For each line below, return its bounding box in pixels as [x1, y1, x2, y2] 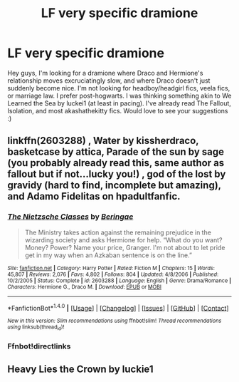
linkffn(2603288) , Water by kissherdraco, [7, 135, 199, 147]
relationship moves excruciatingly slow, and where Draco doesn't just [7, 76, 211, 85]
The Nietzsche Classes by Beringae [7, 212, 134, 222]
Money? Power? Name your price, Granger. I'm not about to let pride [24, 243, 225, 252]
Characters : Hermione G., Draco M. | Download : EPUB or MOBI [7, 283, 162, 290]
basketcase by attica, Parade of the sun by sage [7, 146, 225, 158]
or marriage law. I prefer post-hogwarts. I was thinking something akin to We [7, 91, 232, 100]
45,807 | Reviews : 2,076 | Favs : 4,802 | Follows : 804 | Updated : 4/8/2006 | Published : [7, 271, 219, 278]
